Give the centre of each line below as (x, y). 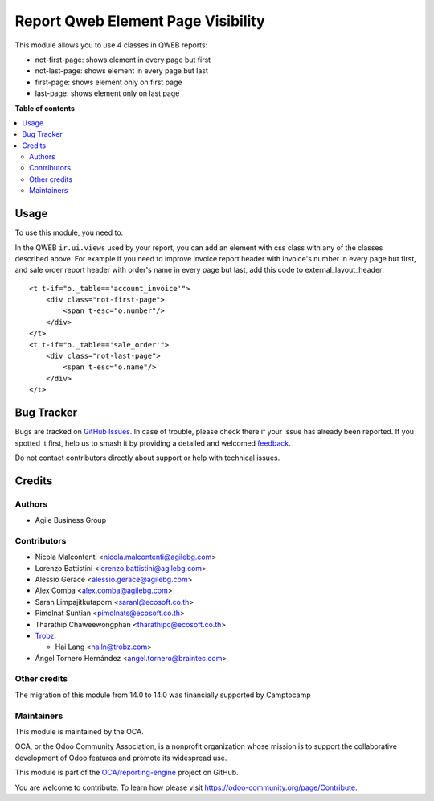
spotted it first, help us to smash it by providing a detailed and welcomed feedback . (153, 443)
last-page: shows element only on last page (107, 93)
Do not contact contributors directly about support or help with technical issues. (147, 458)
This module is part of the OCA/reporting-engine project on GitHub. (127, 773)
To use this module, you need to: (69, 232)
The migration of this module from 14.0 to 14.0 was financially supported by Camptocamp (163, 695)
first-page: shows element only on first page (108, 82)
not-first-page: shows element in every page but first (123, 60)
